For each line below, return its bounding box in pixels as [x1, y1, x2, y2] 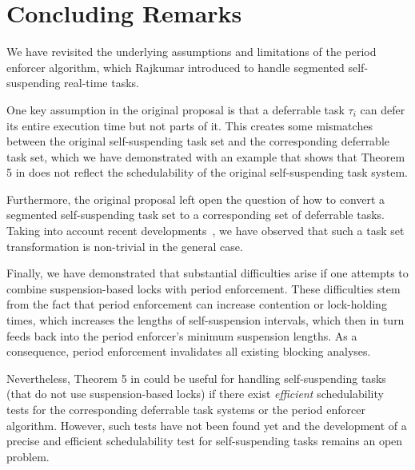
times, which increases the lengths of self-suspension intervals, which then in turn [6, 312, 405, 329]
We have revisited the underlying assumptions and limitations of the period [6, 43, 377, 60]
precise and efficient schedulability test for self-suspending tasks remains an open [6, 432, 403, 449]
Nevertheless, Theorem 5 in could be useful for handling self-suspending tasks [6, 369, 386, 386]
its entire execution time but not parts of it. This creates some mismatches [6, 117, 373, 133]
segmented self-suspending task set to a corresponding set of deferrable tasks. [6, 206, 385, 223]
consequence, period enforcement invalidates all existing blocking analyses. [6, 343, 371, 360]
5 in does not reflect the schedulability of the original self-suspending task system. [6, 164, 408, 181]
